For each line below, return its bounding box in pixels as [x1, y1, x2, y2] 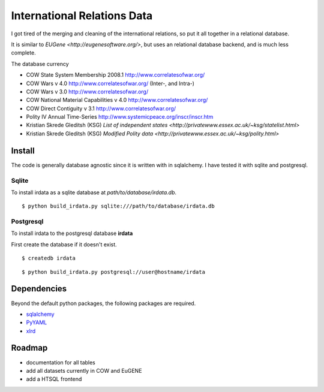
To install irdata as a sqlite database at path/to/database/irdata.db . [11, 189, 177, 196]
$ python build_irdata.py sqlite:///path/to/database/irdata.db [22, 203, 215, 210]
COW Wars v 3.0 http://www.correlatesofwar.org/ [26, 88, 149, 95]
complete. [11, 49, 36, 56]
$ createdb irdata [22, 255, 76, 262]
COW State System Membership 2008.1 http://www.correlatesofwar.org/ [26, 71, 205, 79]
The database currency [11, 60, 69, 67]
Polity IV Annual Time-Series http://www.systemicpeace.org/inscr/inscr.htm [26, 113, 214, 120]
